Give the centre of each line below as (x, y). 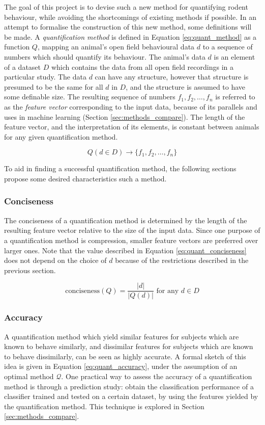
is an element (234, 56)
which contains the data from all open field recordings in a (142, 67)
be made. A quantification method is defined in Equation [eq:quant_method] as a (130, 36)
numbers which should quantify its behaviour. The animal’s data (105, 56)
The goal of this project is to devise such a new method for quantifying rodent (126, 7)
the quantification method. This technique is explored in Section (104, 406)
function (17, 47)
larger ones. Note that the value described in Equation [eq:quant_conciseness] (125, 250)
